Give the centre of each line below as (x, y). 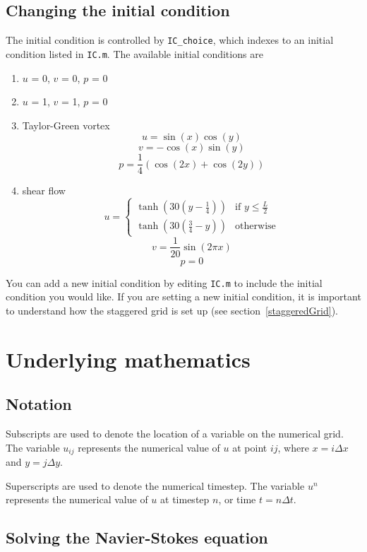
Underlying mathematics (128, 359)
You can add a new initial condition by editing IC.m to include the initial (164, 282)
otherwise (255, 227)
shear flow (44, 190)
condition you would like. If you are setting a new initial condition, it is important (183, 296)
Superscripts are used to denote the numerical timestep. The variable (155, 485)
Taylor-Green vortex (66, 125)
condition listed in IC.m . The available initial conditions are (134, 53)
